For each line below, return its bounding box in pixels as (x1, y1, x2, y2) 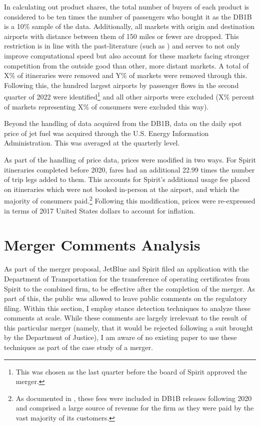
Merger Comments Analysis (4, 234, 200, 255)
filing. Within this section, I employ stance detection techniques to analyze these (4, 302, 251, 313)
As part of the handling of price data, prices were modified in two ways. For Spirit (4, 154, 256, 164)
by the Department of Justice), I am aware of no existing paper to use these (4, 332, 237, 342)
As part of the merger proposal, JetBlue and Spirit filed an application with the (4, 263, 249, 274)
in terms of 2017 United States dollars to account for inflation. (4, 205, 195, 215)
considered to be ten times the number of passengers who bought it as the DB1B (4, 11, 252, 21)
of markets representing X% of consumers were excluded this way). (4, 101, 209, 111)
